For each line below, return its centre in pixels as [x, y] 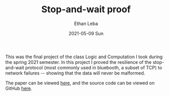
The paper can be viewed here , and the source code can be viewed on [80, 83]
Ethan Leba [86, 23]
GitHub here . [19, 88]
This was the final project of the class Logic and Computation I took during [84, 57]
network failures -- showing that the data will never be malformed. [75, 73]
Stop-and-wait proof [86, 9]
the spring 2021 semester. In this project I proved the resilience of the [79, 62]
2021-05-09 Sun [86, 33]
